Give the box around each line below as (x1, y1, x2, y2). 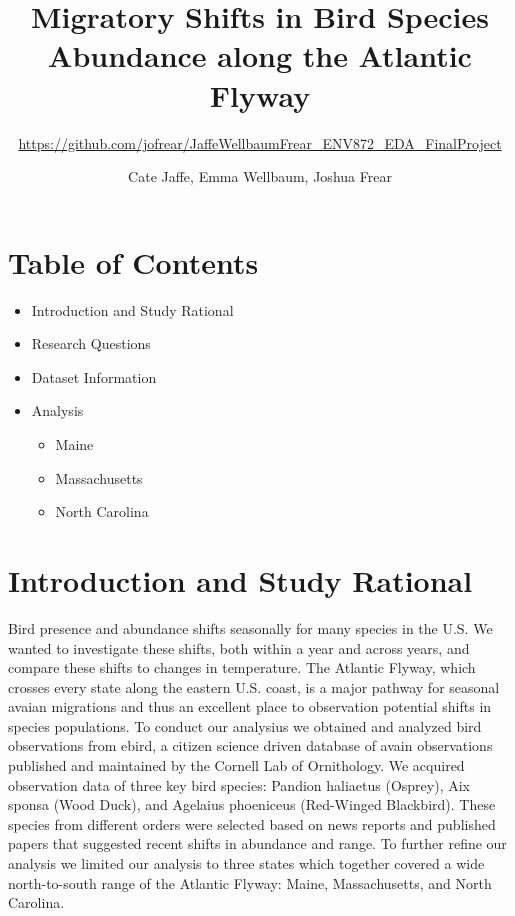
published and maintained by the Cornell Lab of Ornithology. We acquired (8, 755, 465, 776)
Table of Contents (8, 241, 259, 282)
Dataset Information (31, 366, 157, 387)
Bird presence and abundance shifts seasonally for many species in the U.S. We (8, 617, 493, 638)
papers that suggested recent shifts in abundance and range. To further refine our (8, 833, 507, 854)
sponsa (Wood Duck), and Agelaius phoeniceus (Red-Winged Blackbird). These (8, 794, 496, 815)
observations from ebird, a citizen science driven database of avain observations (8, 735, 493, 756)
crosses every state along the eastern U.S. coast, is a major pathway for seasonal (8, 676, 500, 697)
